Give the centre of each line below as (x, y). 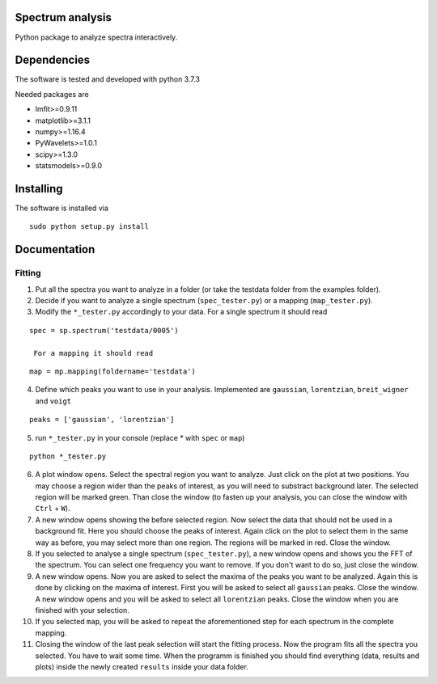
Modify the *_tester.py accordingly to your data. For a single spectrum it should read (181, 312)
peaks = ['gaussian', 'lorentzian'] (102, 420)
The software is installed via (62, 208)
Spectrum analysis (64, 17)
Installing (39, 189)
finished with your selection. (82, 610)
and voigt (53, 401)
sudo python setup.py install (89, 227)
